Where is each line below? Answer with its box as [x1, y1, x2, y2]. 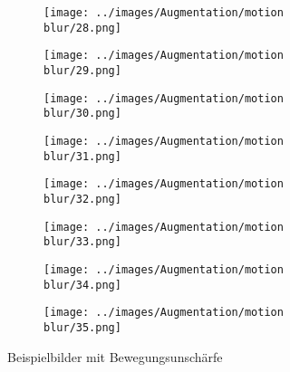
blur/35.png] [43, 320, 121, 334]
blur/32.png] [43, 192, 121, 205]
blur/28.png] [43, 21, 121, 34]
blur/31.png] [43, 149, 121, 163]
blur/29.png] [43, 63, 121, 77]
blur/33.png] [43, 235, 121, 249]
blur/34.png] [43, 278, 121, 291]
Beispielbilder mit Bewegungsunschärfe [7, 347, 223, 366]
